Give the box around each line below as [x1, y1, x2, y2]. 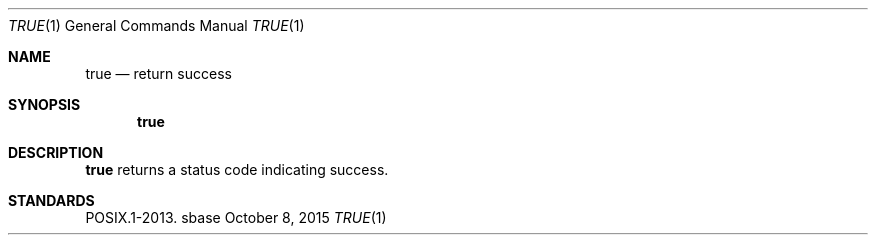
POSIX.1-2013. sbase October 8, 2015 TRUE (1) [85, 209, 387, 226]
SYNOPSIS [8, 96, 81, 113]
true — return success [85, 65, 232, 82]
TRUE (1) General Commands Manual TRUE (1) [8, 17, 305, 34]
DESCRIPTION [8, 144, 104, 161]
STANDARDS [8, 192, 95, 209]
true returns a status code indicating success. [85, 161, 389, 178]
